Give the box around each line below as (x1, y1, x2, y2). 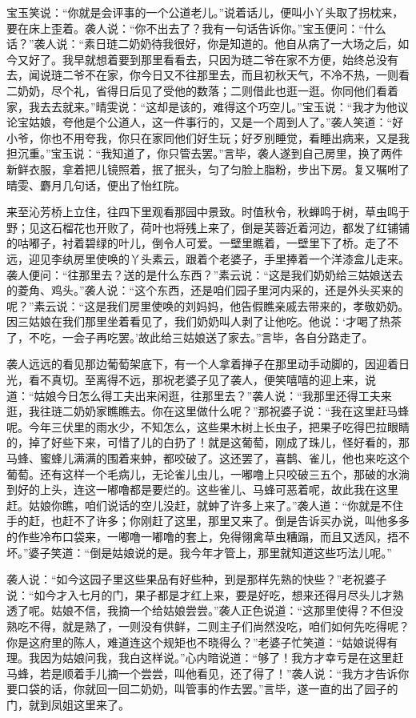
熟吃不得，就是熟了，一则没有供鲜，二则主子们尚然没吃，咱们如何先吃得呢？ (6, 617, 410, 634)
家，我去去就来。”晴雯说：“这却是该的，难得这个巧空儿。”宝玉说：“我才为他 (6, 98, 398, 114)
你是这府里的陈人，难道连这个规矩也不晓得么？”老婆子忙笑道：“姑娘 (6, 633, 365, 650)
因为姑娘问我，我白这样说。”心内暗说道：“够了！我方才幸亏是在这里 (39, 649, 393, 666)
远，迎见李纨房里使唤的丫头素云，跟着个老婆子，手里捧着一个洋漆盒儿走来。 (6, 250, 410, 267)
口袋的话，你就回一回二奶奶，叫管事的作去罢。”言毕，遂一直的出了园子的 (17, 680, 398, 697)
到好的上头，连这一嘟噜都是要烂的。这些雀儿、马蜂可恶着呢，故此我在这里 (6, 481, 398, 498)
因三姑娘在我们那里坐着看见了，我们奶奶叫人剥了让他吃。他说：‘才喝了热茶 (6, 313, 402, 330)
